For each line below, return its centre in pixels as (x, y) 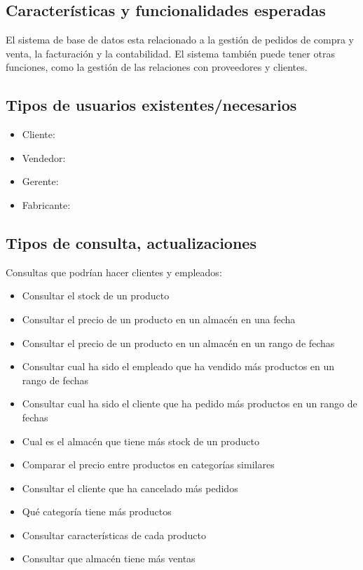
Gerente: (40, 181)
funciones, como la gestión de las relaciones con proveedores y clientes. (157, 67)
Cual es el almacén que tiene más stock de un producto (141, 441)
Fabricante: (46, 204)
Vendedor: (44, 157)
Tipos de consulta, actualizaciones (131, 242)
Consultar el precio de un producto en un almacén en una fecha (159, 319)
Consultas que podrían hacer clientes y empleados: (114, 272)
